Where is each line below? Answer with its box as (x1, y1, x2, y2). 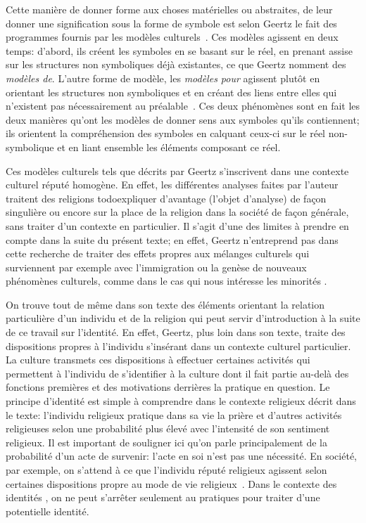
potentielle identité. (6, 503, 89, 518)
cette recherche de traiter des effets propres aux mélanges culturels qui (6, 246, 310, 261)
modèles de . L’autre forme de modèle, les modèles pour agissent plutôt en (6, 70, 320, 85)
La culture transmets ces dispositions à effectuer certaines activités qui (6, 352, 310, 367)
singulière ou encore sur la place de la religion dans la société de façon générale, (6, 205, 349, 219)
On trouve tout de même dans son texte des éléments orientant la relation (6, 297, 325, 311)
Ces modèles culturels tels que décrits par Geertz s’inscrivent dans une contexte (6, 163, 349, 178)
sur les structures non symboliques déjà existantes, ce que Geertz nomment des (6, 57, 346, 72)
